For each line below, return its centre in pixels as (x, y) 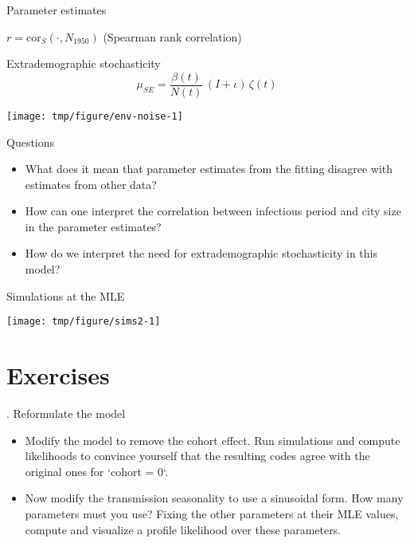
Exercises (58, 375)
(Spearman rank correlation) (172, 36)
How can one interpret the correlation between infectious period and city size (213, 211)
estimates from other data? (91, 184)
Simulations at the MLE (66, 295)
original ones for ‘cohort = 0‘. (96, 471)
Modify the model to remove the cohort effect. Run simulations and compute (213, 440)
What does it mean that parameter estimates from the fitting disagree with (209, 169)
